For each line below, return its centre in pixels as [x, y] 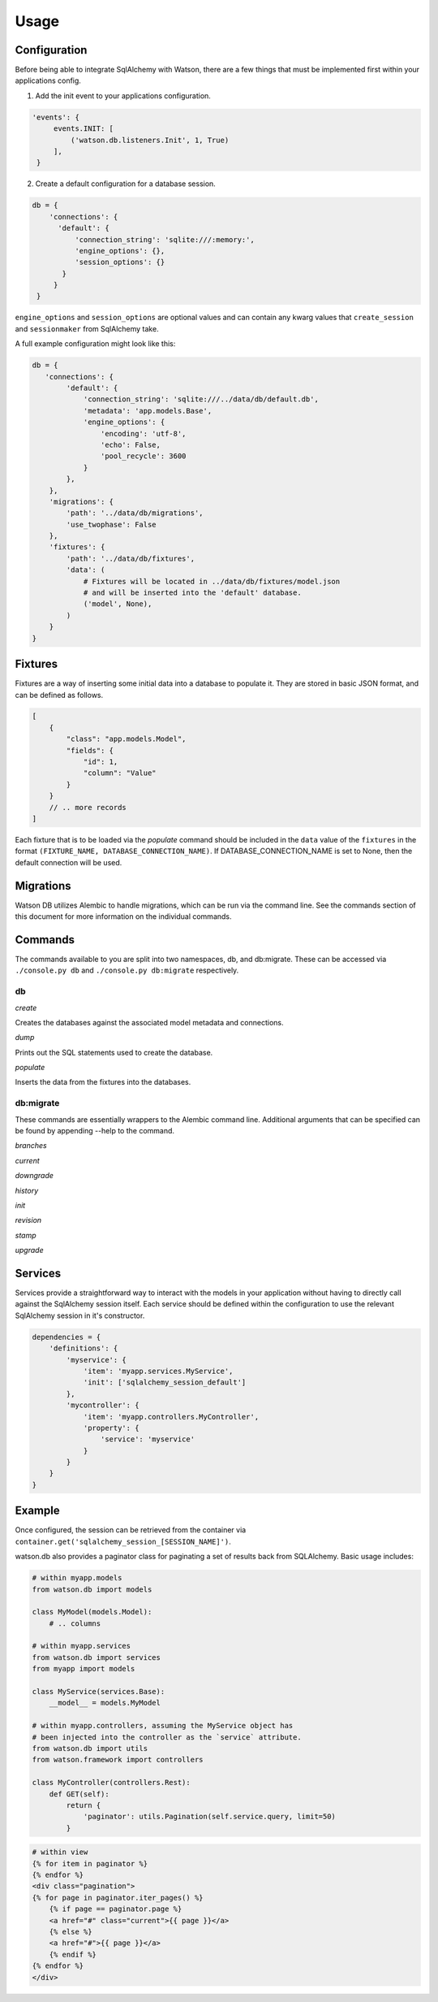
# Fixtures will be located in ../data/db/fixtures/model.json [212, 581]
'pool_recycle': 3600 [143, 456]
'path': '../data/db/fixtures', [130, 558]
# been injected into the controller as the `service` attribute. [167, 1737]
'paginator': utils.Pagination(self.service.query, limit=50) [210, 1817]
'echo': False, [131, 444]
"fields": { [90, 750]
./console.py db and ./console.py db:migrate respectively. [127, 970]
